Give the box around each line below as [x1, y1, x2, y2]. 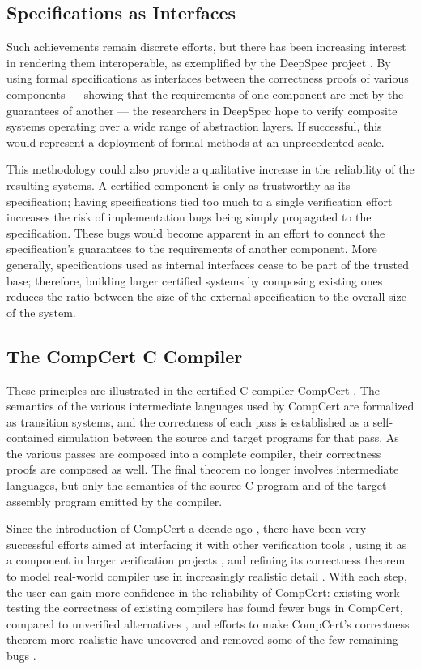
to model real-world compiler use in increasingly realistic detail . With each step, [6, 568, 407, 585]
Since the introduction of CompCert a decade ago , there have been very [6, 520, 367, 537]
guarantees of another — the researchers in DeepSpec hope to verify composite [6, 101, 398, 118]
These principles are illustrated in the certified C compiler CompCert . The [6, 381, 380, 398]
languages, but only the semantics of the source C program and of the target [6, 477, 387, 494]
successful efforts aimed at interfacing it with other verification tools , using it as [6, 535, 407, 552]
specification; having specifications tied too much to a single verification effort [6, 192, 393, 209]
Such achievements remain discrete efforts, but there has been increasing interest [6, 38, 406, 55]
